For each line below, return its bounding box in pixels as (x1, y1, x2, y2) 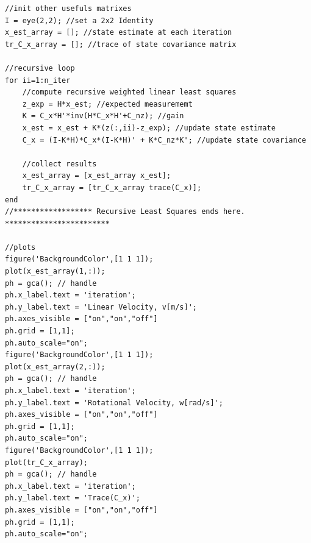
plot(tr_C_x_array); (5, 458, 88, 467)
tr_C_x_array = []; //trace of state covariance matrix (5, 40, 237, 49)
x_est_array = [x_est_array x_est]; (22, 171, 171, 180)
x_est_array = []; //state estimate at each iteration (5, 28, 232, 37)
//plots (5, 243, 36, 252)
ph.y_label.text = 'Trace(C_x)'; (5, 494, 140, 503)
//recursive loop (5, 63, 75, 73)
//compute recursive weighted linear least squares (22, 88, 237, 97)
